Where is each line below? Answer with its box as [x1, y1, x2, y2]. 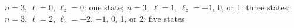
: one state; [84, 1, 124, 13]
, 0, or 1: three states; [212, 1, 290, 13]
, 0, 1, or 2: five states [106, 12, 185, 24]
